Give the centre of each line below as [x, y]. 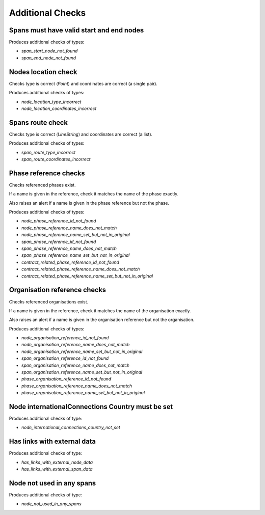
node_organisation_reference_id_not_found [65, 338]
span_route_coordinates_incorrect [56, 159]
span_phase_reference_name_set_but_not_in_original [76, 255]
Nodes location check [43, 72]
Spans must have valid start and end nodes [77, 30]
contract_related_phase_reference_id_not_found [70, 262]
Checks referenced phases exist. [42, 185]
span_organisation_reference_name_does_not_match [75, 365]
